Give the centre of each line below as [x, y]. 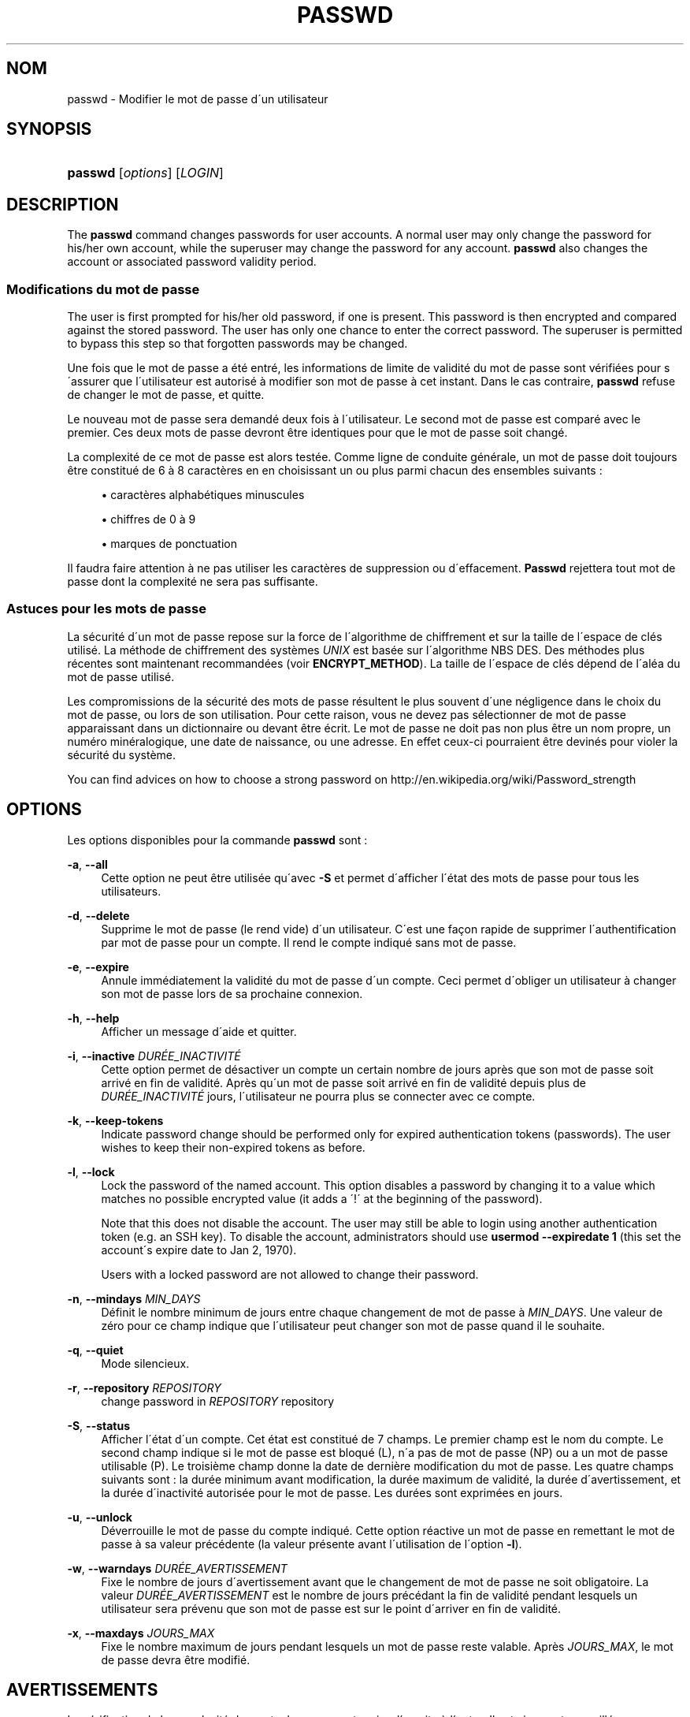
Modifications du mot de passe [103, 289]
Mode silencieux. [145, 1363]
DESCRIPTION [63, 204]
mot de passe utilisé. [121, 676]
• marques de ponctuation [169, 544]
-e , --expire [98, 967]
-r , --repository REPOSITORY [144, 1387]
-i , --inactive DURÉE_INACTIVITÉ [154, 1056]
